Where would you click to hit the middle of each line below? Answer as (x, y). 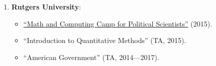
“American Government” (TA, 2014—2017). (91, 57)
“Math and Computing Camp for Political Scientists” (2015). (118, 23)
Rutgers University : (46, 6)
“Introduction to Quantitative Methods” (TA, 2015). (105, 40)
